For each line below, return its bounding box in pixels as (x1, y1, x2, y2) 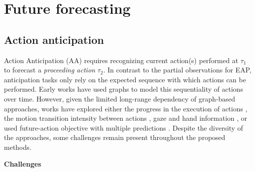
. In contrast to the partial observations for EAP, (103, 65, 252, 75)
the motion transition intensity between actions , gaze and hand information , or (4, 113, 248, 123)
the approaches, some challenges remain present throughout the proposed (4, 132, 225, 142)
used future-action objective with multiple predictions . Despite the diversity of (4, 122, 243, 133)
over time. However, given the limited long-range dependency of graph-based (4, 93, 235, 103)
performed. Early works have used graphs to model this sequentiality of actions (4, 84, 243, 94)
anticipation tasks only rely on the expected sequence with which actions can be (4, 74, 246, 84)
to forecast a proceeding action (4, 65, 95, 75)
